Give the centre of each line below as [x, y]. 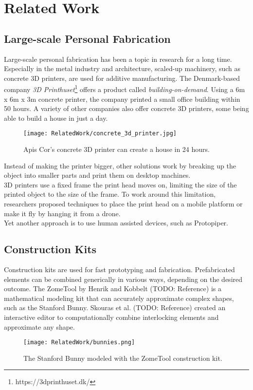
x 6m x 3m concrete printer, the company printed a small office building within [122, 99]
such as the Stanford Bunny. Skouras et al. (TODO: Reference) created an [115, 307]
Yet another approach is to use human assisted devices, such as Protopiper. [116, 223]
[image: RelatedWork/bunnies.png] [79, 343]
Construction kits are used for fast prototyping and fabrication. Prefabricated [119, 269]
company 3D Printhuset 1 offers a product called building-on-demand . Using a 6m [125, 89]
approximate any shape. [39, 326]
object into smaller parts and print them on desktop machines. [97, 175]
